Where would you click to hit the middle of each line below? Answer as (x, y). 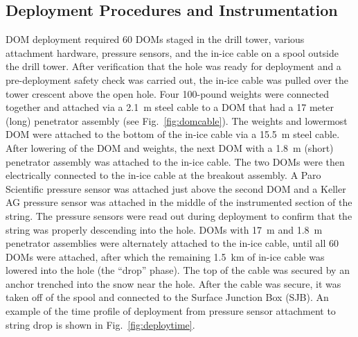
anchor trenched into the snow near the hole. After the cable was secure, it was (173, 283)
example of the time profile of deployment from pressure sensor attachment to (171, 311)
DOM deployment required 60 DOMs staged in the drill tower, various (155, 39)
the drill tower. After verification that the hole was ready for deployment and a (173, 66)
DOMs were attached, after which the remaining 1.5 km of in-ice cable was (165, 256)
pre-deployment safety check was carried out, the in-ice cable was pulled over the (177, 79)
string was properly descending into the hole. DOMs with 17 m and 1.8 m (164, 229)
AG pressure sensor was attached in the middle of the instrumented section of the (179, 202)
